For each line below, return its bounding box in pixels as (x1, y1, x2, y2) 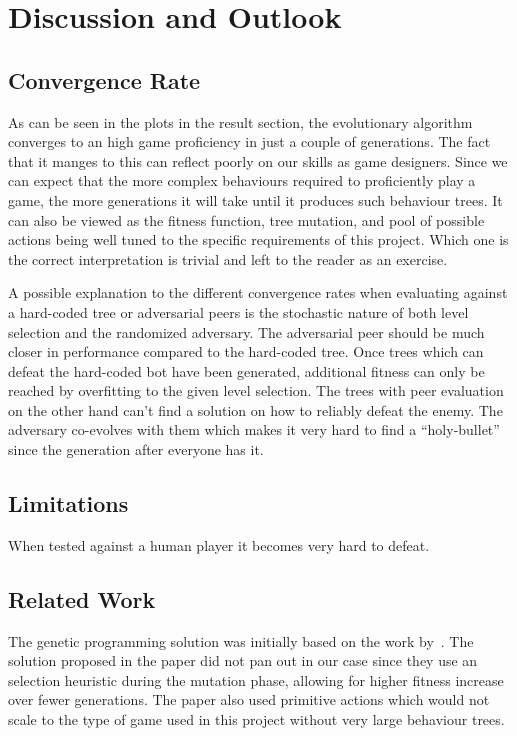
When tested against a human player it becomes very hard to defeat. (8, 534, 430, 555)
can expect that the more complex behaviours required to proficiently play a (8, 170, 476, 191)
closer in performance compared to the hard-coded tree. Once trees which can (8, 341, 484, 362)
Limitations (8, 488, 129, 519)
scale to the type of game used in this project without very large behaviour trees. (8, 709, 505, 730)
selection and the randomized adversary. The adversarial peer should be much (8, 321, 485, 342)
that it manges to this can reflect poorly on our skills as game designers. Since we (8, 150, 508, 171)
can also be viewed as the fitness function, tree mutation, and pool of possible (8, 209, 485, 230)
